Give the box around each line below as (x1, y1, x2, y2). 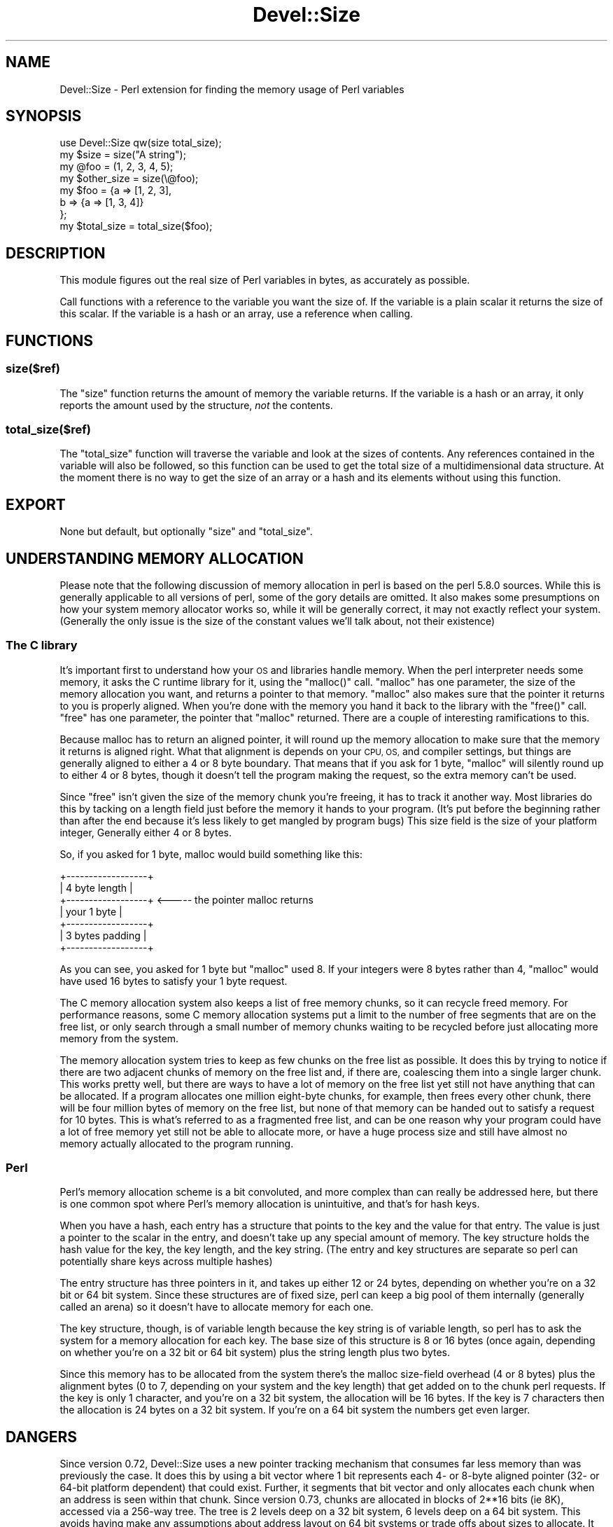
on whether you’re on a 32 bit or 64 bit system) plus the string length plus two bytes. (59, 1346, 450, 1359)
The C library (6, 638, 78, 653)
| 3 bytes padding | (59, 929, 147, 941)
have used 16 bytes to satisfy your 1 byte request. (59, 974, 288, 987)
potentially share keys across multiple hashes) (59, 1255, 273, 1268)
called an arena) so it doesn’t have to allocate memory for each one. (59, 1301, 374, 1313)
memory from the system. (59, 1032, 179, 1044)
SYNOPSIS (6, 107, 82, 125)
